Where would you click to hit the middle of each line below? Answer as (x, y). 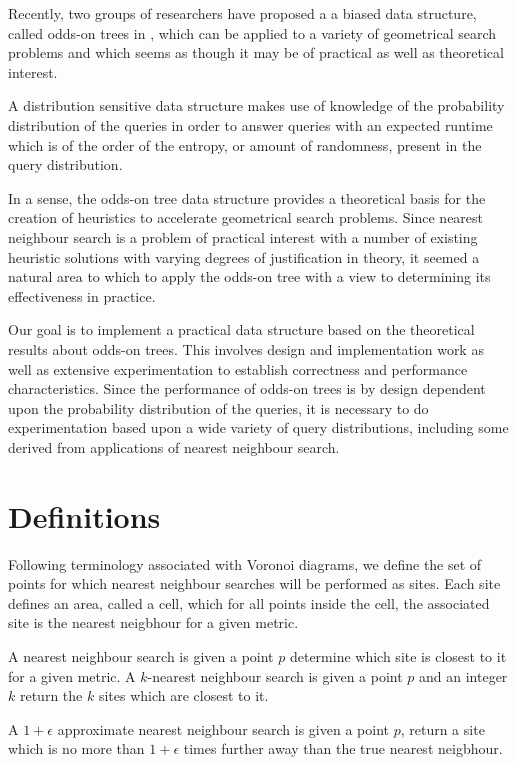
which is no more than (76, 748)
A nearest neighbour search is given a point (141, 655)
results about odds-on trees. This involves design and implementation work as (246, 348)
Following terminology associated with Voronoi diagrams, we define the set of (245, 563)
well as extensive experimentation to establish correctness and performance (238, 368)
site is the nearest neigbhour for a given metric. (153, 622)
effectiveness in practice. (82, 295)
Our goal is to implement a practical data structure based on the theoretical (241, 329)
